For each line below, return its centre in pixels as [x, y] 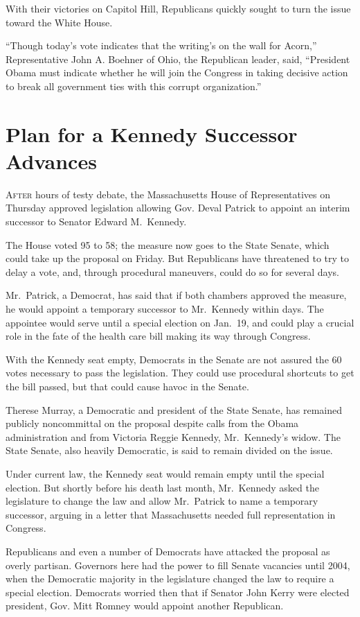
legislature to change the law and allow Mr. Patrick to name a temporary [162, 501]
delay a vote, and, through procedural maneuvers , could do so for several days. [173, 271]
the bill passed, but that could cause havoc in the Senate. [127, 386]
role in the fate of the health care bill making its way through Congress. [158, 336]
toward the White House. [59, 22]
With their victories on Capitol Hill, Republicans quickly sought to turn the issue [178, 8]
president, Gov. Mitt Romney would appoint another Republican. [145, 606]
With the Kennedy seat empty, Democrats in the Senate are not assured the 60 [174, 359]
